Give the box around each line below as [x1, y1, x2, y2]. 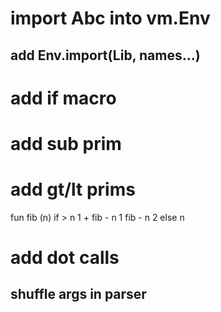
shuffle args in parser [10, 286, 147, 303]
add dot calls [10, 247, 120, 269]
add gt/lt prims [10, 178, 136, 201]
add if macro [10, 87, 117, 109]
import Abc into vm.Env [10, 7, 211, 30]
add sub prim [10, 132, 122, 155]
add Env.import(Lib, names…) [10, 47, 201, 64]
